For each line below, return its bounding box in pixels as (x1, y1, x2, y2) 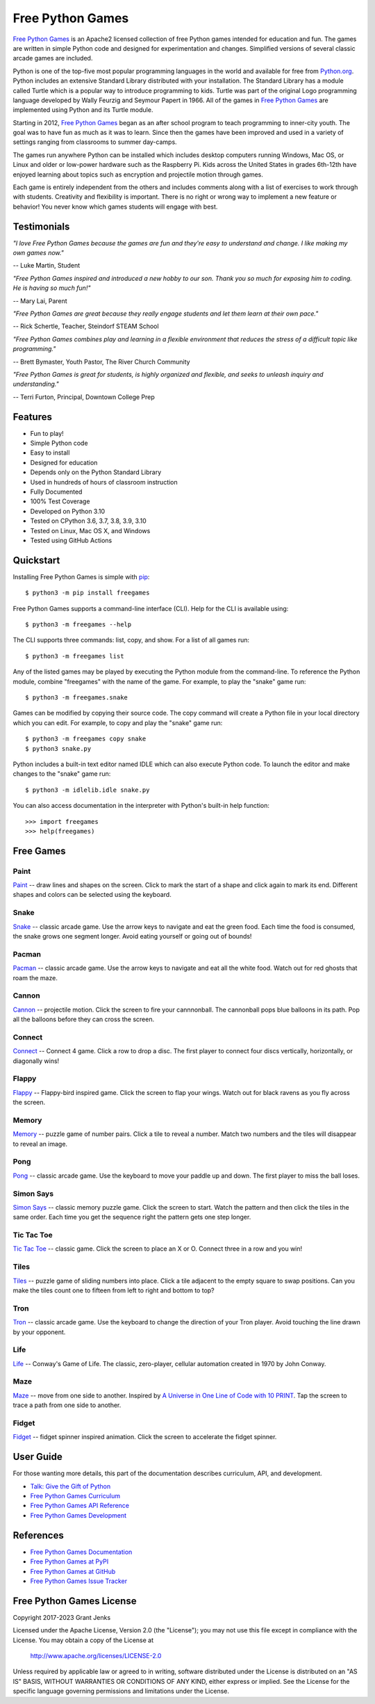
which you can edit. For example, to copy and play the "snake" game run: (12, 718, 223, 727)
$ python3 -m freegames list (25, 652, 124, 660)
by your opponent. (12, 1328, 66, 1336)
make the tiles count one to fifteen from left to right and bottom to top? (12, 1286, 215, 1295)
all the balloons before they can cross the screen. (12, 1015, 155, 1023)
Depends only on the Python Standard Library (30, 468, 162, 476)
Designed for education (30, 458, 98, 466)
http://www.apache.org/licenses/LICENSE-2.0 (30, 1651, 162, 1660)
